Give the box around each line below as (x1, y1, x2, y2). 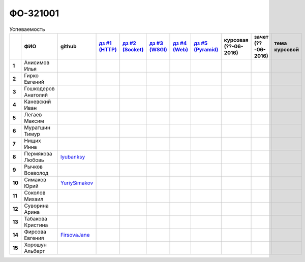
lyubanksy (60, 153, 85, 160)
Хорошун (23, 241, 47, 248)
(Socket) (122, 46, 144, 53)
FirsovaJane (60, 231, 90, 238)
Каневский (23, 98, 51, 105)
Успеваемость (9, 25, 45, 32)
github (60, 43, 77, 50)
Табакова (23, 215, 48, 222)
